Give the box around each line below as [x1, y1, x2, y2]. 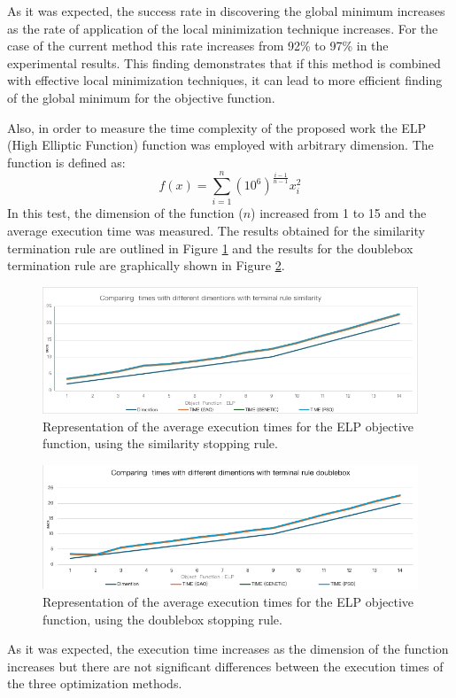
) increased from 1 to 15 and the [251, 204, 427, 222]
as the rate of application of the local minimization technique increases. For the [7, 19, 438, 37]
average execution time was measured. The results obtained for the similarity [7, 221, 425, 240]
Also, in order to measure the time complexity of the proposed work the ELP [7, 118, 427, 136]
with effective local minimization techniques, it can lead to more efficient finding [7, 71, 443, 89]
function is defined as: [7, 152, 126, 171]
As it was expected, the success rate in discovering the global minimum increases [7, 2, 445, 19]
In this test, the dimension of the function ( [7, 204, 243, 222]
